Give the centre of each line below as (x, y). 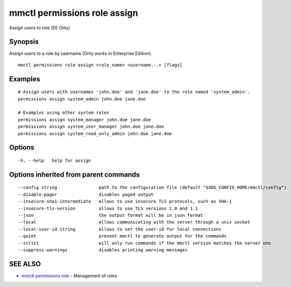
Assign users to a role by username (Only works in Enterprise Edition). (81, 53)
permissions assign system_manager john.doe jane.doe (84, 120)
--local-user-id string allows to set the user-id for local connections (120, 229)
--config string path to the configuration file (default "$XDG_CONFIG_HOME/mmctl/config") (152, 188)
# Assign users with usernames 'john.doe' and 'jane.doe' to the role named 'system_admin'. (134, 92)
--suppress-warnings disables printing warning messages (103, 250)
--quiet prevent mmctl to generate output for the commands (122, 236)
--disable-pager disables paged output (86, 194)
